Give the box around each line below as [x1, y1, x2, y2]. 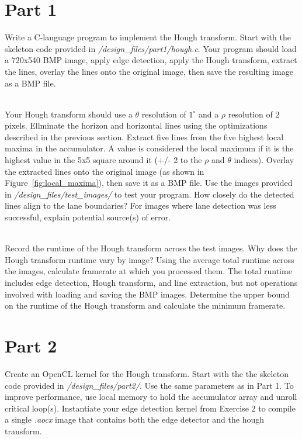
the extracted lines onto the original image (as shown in [5, 165, 204, 177]
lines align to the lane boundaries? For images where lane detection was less [5, 199, 276, 212]
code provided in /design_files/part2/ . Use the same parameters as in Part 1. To [5, 379, 294, 391]
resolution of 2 [228, 108, 280, 120]
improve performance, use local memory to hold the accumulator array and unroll [5, 390, 297, 403]
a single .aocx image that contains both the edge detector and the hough [5, 413, 265, 426]
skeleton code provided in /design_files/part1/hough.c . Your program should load [5, 42, 297, 54]
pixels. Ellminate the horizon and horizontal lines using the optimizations [5, 119, 268, 132]
